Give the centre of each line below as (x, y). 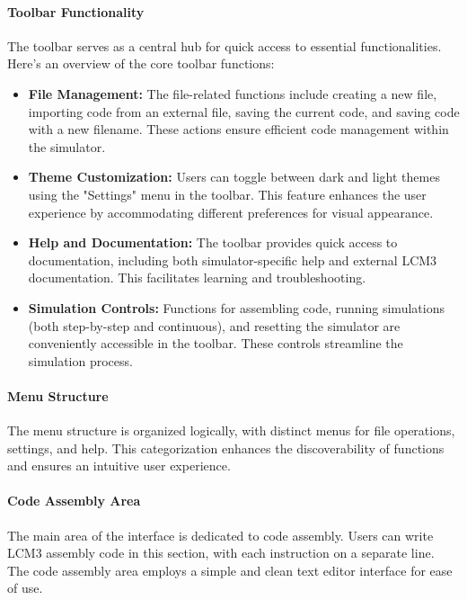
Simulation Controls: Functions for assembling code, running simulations (236, 307)
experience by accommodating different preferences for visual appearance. (231, 212)
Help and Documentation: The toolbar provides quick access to (213, 242)
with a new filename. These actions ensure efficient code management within (238, 129)
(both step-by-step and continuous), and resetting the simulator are (214, 325)
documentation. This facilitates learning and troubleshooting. (197, 278)
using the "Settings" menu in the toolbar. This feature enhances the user (227, 194)
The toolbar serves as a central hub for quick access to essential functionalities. (225, 45)
